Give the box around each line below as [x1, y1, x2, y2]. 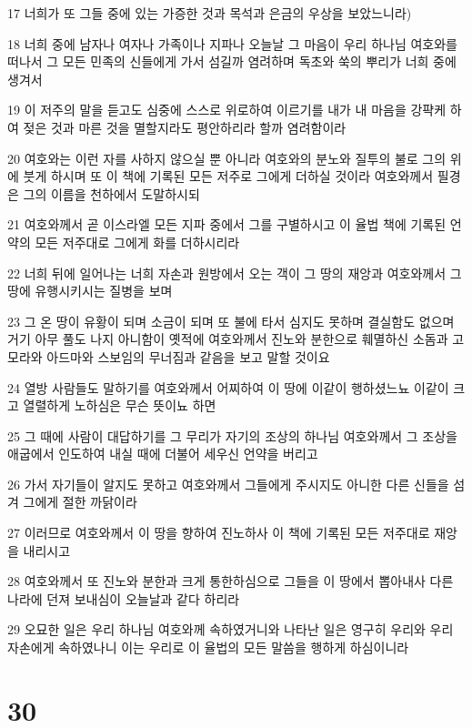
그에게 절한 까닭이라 [23, 492, 137, 511]
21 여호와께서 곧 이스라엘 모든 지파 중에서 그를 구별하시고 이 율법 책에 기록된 [7, 215, 447, 234]
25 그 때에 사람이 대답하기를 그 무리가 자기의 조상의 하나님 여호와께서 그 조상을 [7, 426, 457, 445]
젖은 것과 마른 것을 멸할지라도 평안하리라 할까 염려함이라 [23, 117, 346, 136]
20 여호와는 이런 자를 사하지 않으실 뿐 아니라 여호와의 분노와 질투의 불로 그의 [7, 148, 447, 167]
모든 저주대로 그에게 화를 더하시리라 [35, 232, 240, 251]
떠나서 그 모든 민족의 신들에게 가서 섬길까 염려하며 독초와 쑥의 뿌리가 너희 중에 [7, 52, 457, 71]
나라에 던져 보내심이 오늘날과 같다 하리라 [7, 589, 240, 608]
